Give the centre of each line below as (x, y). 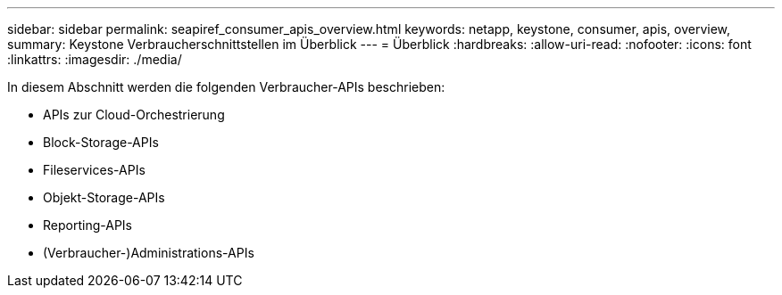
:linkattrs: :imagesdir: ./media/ (95, 59)
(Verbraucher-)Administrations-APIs (149, 253)
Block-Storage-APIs (101, 142)
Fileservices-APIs (94, 170)
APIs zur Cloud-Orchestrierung (134, 115)
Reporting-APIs (87, 225)
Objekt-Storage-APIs (104, 197)
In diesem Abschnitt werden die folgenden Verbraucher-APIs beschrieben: (226, 87)
